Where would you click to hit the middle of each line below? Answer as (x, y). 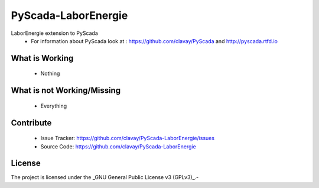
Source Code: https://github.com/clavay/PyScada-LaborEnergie (118, 146)
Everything (54, 106)
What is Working (42, 58)
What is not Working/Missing (66, 91)
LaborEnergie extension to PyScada (55, 33)
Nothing (50, 73)
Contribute (31, 123)
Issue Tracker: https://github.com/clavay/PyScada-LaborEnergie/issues (128, 138)
